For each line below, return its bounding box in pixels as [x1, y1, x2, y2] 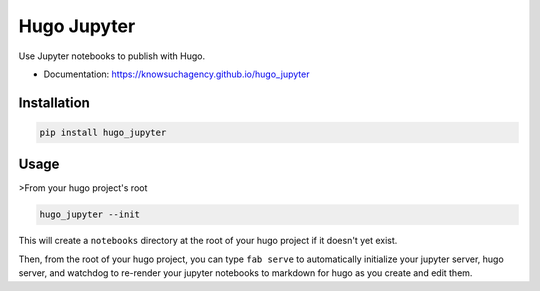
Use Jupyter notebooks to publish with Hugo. [18, 50, 205, 62]
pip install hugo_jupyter [39, 126, 167, 138]
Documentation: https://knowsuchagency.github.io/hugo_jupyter [43, 68, 310, 80]
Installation [18, 94, 90, 111]
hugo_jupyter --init [39, 209, 140, 220]
